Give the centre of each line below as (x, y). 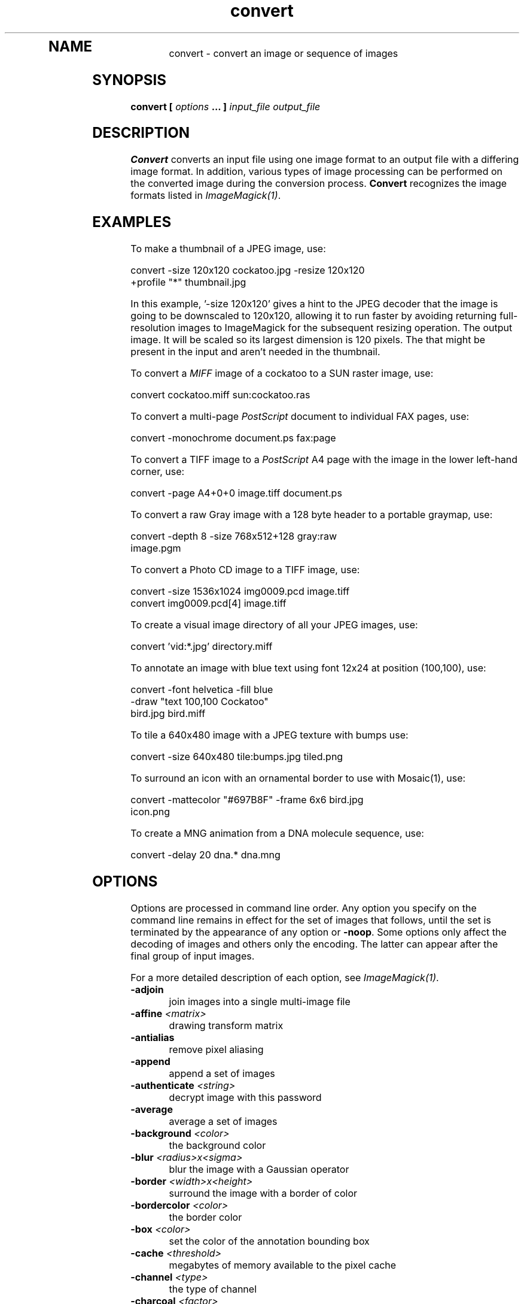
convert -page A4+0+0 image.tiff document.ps (236, 493)
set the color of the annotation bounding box (269, 1241)
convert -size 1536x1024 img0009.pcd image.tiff (240, 592)
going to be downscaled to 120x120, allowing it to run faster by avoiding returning (314, 316)
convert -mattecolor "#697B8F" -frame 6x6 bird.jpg (247, 800)
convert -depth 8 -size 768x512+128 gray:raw (234, 536)
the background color (217, 1145)
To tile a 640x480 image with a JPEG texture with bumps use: (269, 735)
